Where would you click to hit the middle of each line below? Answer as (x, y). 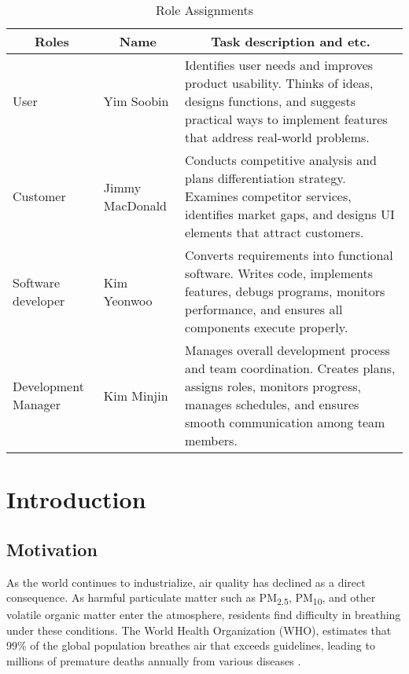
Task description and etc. (291, 41)
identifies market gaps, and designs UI (290, 214)
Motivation (52, 549)
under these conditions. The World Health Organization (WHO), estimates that (199, 630)
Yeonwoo (128, 300)
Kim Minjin (136, 395)
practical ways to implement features (286, 119)
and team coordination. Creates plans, (290, 368)
